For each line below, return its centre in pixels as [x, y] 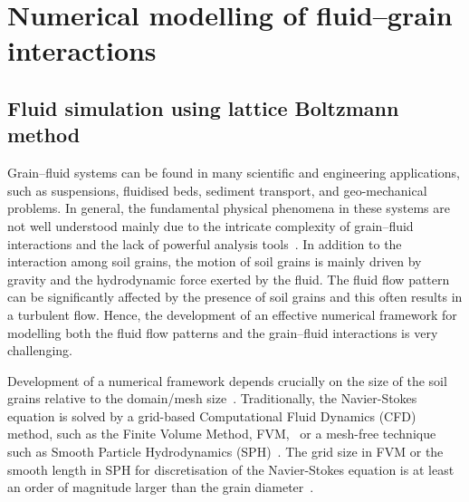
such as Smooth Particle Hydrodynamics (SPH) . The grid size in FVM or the [225, 452]
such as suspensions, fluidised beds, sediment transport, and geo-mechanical [217, 190]
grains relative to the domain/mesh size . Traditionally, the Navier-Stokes [212, 398]
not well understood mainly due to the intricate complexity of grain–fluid [211, 225]
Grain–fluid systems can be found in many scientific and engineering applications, [234, 173]
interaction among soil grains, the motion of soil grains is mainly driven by [215, 261]
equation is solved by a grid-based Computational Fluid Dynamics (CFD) [212, 415]
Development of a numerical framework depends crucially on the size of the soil [227, 380]
